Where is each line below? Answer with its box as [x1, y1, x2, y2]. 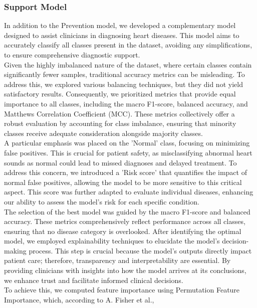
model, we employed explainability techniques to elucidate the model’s [4, 235, 220, 246]
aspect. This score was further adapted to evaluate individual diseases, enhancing [4, 186, 253, 197]
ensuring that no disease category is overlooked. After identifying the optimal [4, 225, 241, 236]
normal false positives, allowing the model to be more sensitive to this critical [4, 176, 242, 187]
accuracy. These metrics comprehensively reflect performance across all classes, [4, 216, 245, 226]
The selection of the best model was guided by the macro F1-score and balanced [4, 206, 250, 216]
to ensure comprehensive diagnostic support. [4, 49, 140, 59]
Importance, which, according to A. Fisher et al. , [4, 294, 154, 304]
